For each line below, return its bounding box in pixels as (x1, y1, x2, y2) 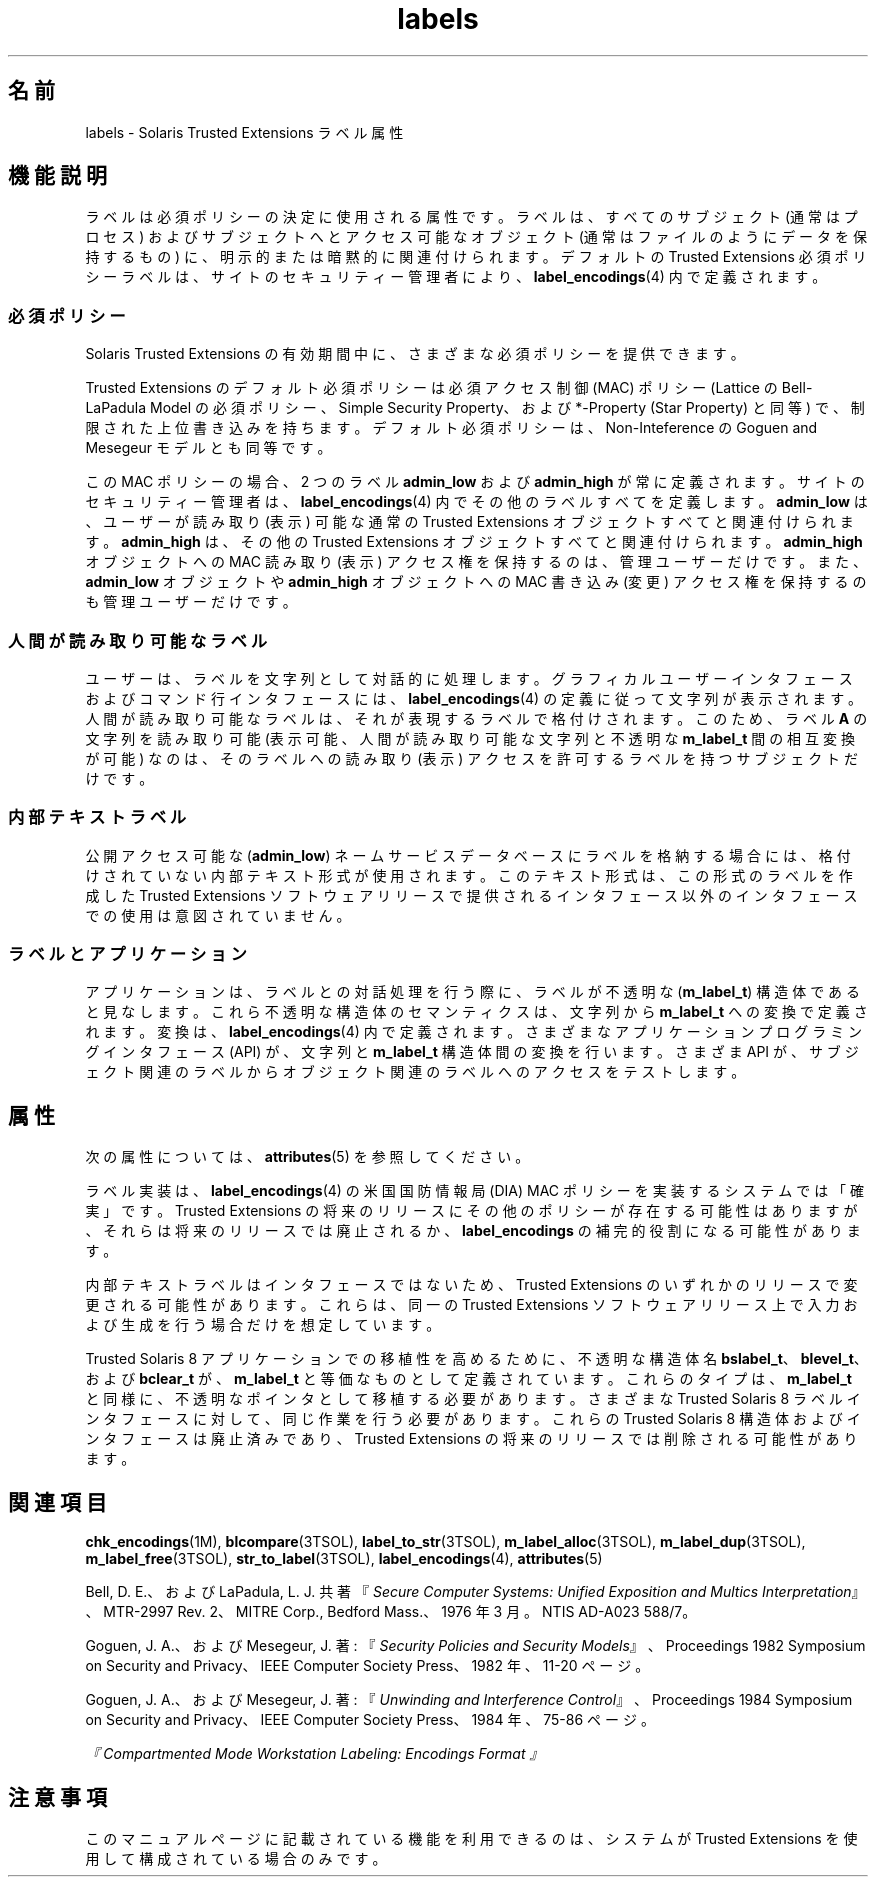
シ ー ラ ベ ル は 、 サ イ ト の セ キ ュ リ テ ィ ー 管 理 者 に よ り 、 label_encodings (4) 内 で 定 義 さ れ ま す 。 (85, 268, 827, 286)
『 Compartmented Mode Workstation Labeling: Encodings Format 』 (85, 1745, 544, 1763)
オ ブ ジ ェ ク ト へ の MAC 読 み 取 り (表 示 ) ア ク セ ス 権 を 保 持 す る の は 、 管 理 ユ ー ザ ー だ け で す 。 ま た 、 (85, 553, 868, 571)
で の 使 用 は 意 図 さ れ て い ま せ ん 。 (85, 906, 351, 924)
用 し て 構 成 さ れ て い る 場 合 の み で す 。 (85, 1849, 387, 1867)
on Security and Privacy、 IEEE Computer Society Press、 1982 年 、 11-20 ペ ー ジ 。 (85, 1657, 650, 1675)
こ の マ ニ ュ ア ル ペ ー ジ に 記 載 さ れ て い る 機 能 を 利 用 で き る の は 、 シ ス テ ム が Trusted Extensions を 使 (85, 1829, 858, 1847)
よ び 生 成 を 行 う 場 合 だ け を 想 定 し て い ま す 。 (85, 1316, 441, 1334)
